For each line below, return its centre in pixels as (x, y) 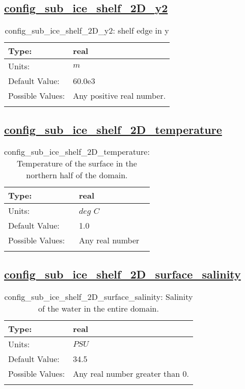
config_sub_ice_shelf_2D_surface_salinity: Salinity (99, 296)
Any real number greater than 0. (131, 373)
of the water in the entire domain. (98, 308)
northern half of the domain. (77, 175)
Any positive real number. (119, 96)
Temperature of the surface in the (77, 163)
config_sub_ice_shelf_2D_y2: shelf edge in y (87, 31)
